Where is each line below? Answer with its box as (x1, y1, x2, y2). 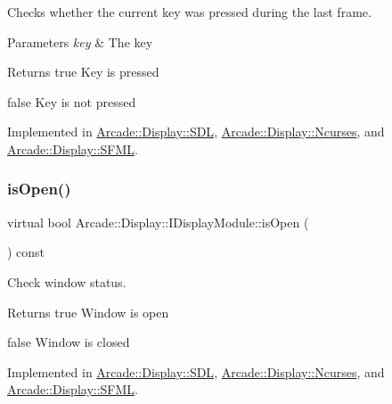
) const (7, 243, 45, 261)
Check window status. (7, 272, 127, 291)
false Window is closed (7, 333, 130, 351)
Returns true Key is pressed (7, 62, 159, 81)
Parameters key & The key (7, 32, 153, 51)
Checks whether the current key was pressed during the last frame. (7, 3, 372, 21)
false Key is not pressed (7, 92, 136, 111)
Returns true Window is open (7, 302, 169, 321)
